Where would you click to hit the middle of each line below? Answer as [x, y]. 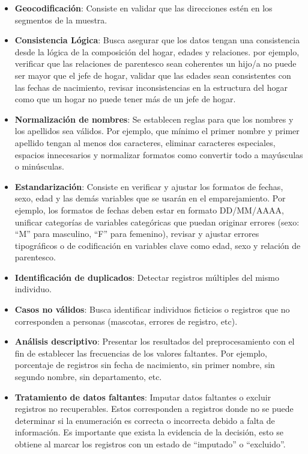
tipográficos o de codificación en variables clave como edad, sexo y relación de [158, 245]
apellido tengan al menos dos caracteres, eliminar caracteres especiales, [145, 142]
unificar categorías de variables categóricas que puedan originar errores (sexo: [157, 222]
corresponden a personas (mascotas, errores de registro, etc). [126, 321]
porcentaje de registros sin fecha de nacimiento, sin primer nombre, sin [145, 365]
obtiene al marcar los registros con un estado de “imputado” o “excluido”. [150, 444]
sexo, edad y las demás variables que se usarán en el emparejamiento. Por [150, 198]
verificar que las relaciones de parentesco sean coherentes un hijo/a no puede [156, 63]
